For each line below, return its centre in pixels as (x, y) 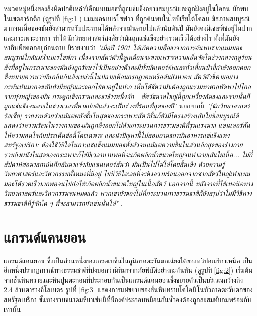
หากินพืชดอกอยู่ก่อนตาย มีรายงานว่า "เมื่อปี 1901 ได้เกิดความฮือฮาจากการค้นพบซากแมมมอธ (123, 47)
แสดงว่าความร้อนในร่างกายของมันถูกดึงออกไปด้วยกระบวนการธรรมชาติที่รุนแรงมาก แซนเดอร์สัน (127, 125)
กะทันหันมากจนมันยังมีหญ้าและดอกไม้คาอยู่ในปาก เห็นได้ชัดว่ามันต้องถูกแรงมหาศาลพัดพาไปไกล (127, 86)
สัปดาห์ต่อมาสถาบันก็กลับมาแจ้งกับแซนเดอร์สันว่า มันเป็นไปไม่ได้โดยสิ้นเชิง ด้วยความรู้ (114, 164)
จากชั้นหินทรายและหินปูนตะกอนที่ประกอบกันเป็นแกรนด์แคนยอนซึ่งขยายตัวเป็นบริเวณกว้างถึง (124, 280)
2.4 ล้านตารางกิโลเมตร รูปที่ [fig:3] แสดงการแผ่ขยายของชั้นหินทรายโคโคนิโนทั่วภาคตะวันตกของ (128, 290)
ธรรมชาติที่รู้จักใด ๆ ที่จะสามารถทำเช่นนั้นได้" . (63, 202)
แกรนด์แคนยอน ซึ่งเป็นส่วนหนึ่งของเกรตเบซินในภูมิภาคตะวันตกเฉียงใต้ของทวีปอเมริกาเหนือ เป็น (128, 260)
